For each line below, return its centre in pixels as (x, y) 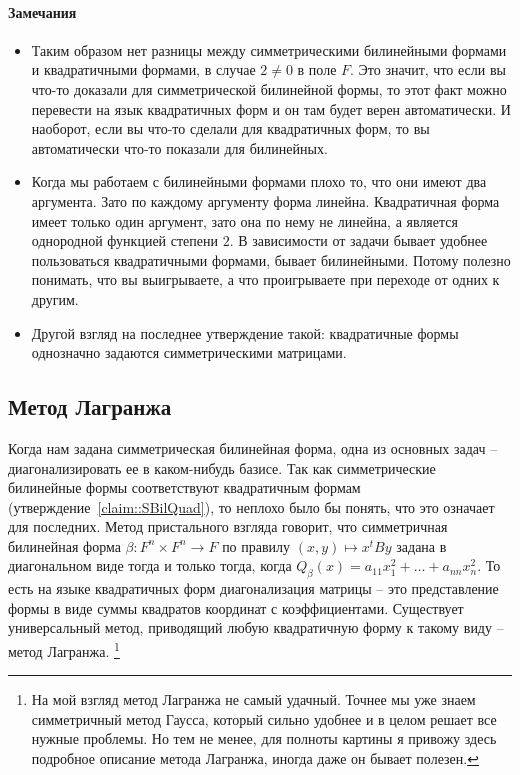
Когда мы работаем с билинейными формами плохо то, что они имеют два (259, 181)
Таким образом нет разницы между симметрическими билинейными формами (269, 49)
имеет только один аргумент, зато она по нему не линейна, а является (244, 220)
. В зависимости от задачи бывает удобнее (358, 240)
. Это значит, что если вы (428, 69)
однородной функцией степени (124, 240)
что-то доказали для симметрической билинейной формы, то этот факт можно (269, 88)
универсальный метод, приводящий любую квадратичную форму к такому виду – (256, 627)
